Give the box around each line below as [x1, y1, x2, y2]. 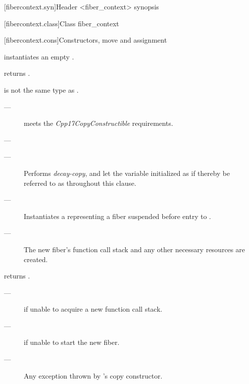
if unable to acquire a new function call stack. [24, 304, 162, 314]
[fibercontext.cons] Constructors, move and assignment [4, 35, 167, 45]
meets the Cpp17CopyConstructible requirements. [24, 118, 173, 128]
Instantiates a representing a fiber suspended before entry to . [24, 211, 211, 221]
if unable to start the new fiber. [24, 337, 120, 347]
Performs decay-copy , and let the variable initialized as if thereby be [24, 167, 230, 178]
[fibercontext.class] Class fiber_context [4, 18, 119, 28]
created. [24, 254, 48, 264]
